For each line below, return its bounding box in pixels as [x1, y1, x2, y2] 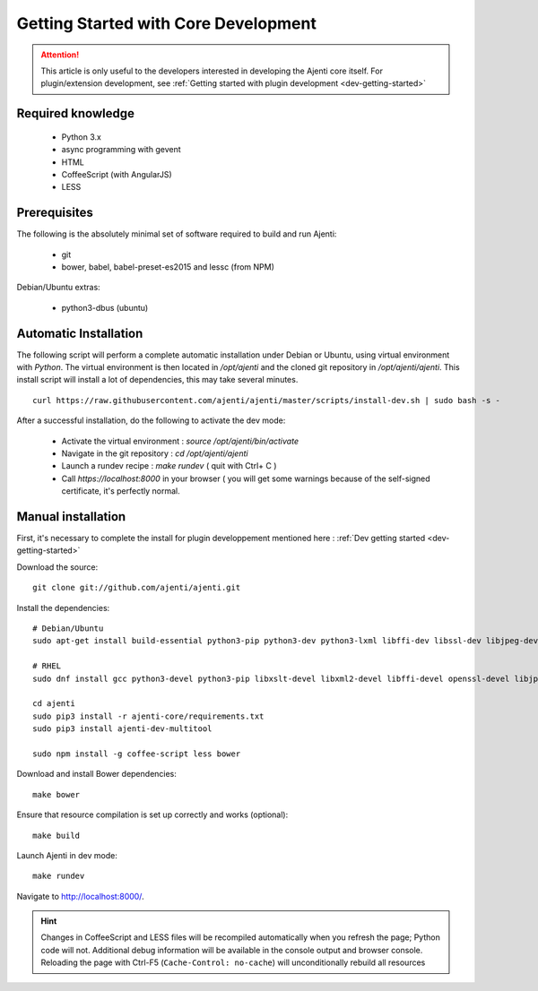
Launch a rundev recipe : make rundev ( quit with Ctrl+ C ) [61, 461, 277, 471]
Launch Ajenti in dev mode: [16, 849, 118, 860]
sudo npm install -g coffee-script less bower [32, 748, 241, 759]
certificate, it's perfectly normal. [61, 486, 180, 496]
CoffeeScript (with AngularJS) [61, 168, 172, 179]
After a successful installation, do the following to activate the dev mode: [16, 415, 286, 426]
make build [32, 830, 81, 840]
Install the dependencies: [16, 602, 110, 613]
